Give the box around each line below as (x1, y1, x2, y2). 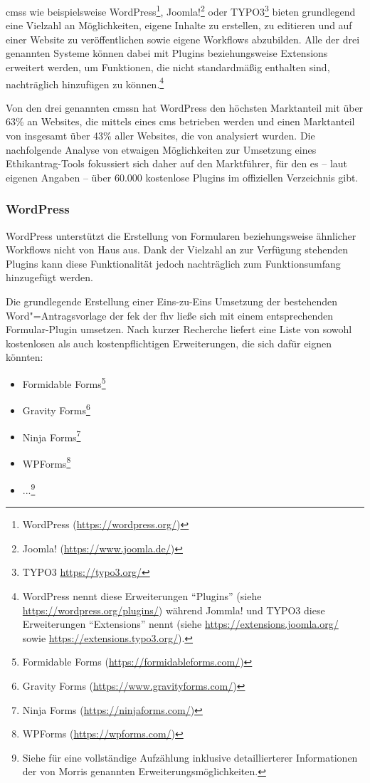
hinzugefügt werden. (6, 270, 93, 285)
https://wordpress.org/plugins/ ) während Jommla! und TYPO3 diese (22, 602, 325, 617)
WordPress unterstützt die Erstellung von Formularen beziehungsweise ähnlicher (6, 228, 356, 243)
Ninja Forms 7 (22, 427, 81, 444)
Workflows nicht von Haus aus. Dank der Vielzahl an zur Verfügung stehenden (6, 242, 348, 257)
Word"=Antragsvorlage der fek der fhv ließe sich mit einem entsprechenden (6, 308, 333, 322)
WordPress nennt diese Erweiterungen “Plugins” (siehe (22, 589, 262, 604)
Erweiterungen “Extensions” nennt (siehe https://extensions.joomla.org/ (22, 616, 339, 631)
